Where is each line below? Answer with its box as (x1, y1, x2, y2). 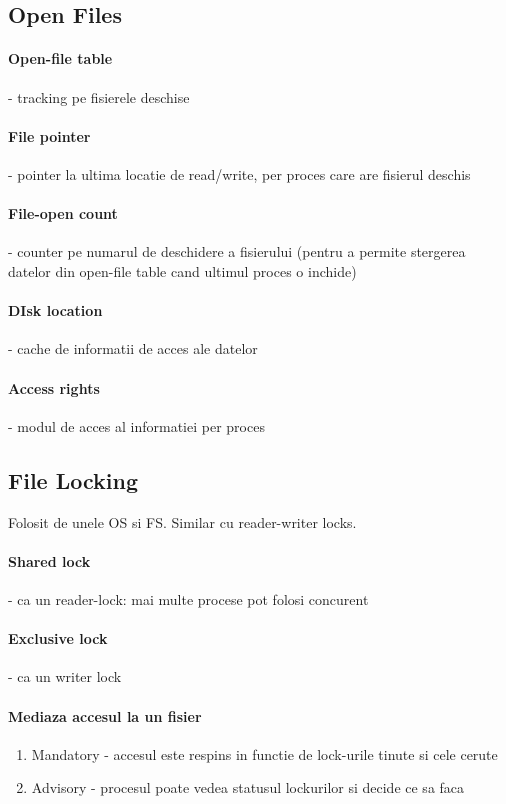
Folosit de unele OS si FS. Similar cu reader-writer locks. (8, 511, 357, 532)
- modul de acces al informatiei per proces (8, 415, 265, 436)
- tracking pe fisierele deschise (8, 86, 190, 107)
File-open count (8, 203, 118, 224)
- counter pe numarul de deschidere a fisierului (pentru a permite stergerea (8, 241, 466, 262)
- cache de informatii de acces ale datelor (8, 338, 258, 359)
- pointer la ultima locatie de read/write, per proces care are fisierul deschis (8, 163, 471, 184)
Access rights (8, 377, 100, 398)
